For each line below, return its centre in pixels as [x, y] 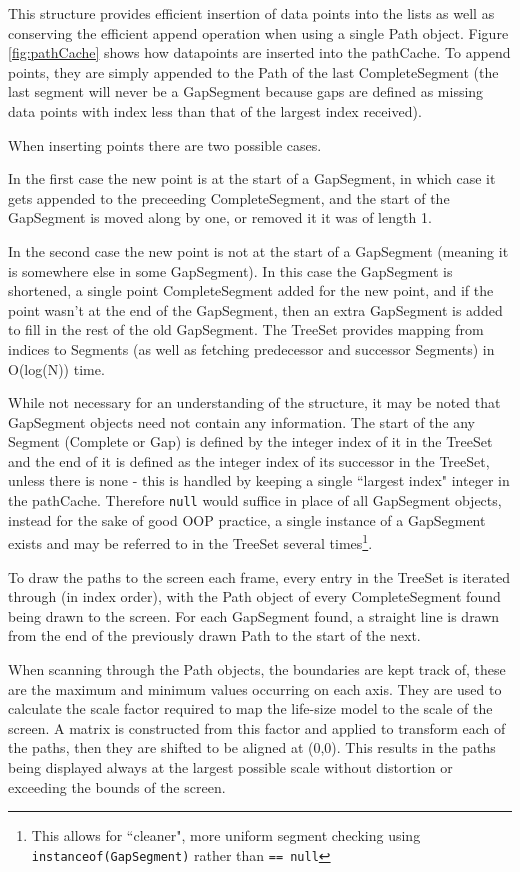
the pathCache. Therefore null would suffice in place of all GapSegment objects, [255, 500]
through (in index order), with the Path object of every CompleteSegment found [254, 596]
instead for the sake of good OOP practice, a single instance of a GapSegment [247, 519]
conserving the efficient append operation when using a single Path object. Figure [258, 32]
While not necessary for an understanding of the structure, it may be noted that [254, 402]
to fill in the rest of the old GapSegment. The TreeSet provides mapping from [246, 329]
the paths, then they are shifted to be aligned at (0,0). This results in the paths [252, 747]
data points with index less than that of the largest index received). [215, 110]
